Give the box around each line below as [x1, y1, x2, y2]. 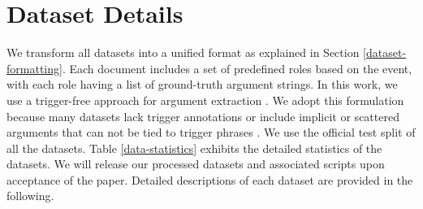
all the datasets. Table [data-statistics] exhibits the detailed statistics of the [6, 139, 382, 156]
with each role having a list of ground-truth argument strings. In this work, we [6, 76, 398, 93]
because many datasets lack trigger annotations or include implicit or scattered [6, 107, 399, 124]
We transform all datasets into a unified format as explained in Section [6, 44, 360, 61]
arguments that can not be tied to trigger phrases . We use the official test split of [6, 124, 416, 141]
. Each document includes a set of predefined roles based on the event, [62, 59, 412, 76]
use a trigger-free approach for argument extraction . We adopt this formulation [6, 91, 404, 108]
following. [6, 187, 54, 204]
